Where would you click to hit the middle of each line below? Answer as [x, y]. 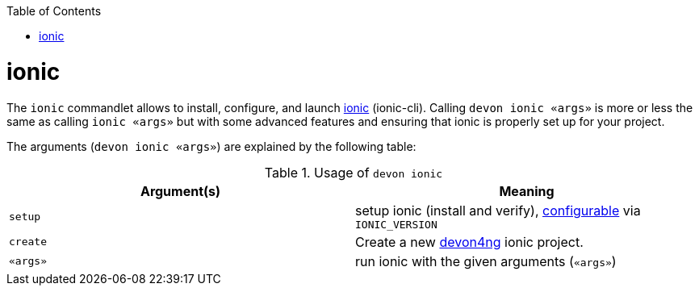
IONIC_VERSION [396, 224]
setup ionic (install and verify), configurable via [498, 210]
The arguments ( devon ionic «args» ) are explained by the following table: [211, 146]
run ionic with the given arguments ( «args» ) [486, 261]
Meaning [527, 191]
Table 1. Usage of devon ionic [354, 172]
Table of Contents [54, 11]
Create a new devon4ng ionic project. [469, 242]
